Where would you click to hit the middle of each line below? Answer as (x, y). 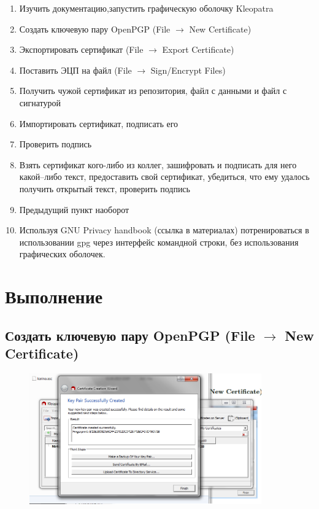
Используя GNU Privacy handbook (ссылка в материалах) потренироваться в (164, 230)
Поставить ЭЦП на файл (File (75, 70)
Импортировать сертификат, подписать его (99, 123)
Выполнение (54, 296)
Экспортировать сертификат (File (81, 49)
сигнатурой (40, 102)
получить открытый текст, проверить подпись (105, 188)
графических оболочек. (62, 254)
